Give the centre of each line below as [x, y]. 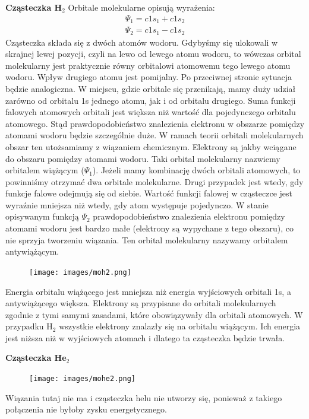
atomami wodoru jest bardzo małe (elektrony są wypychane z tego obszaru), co [149, 228]
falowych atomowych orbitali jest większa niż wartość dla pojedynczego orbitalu [151, 112]
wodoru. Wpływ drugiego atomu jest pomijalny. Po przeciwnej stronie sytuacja [149, 77]
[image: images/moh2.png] [80, 272]
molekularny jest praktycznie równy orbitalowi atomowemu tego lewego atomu [148, 65]
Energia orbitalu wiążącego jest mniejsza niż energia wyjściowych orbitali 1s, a [148, 291]
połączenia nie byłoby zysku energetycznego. [86, 409]
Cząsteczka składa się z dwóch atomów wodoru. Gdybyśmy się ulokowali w [142, 42]
